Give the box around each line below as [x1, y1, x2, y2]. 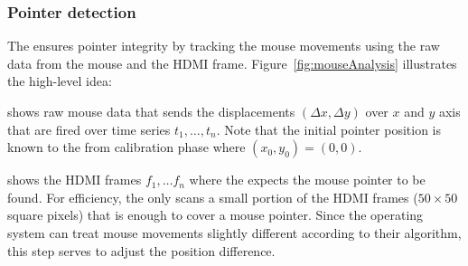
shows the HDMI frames [7, 170, 142, 189]
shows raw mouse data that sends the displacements [7, 102, 295, 120]
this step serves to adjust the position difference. [7, 241, 276, 260]
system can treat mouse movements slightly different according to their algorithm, [7, 223, 462, 242]
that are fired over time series [7, 119, 171, 138]
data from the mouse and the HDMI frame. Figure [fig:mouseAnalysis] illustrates [7, 53, 457, 72]
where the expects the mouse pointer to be [189, 170, 426, 189]
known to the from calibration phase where [7, 138, 246, 157]
